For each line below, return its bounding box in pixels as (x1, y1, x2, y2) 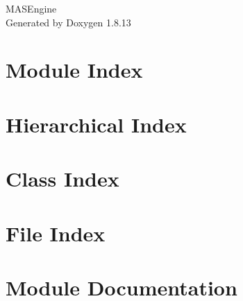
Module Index (6, 55, 143, 84)
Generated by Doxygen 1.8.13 (6, 15, 131, 29)
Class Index (6, 164, 119, 193)
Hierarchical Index (6, 110, 187, 138)
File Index (6, 218, 106, 247)
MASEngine (6, 1, 57, 15)
